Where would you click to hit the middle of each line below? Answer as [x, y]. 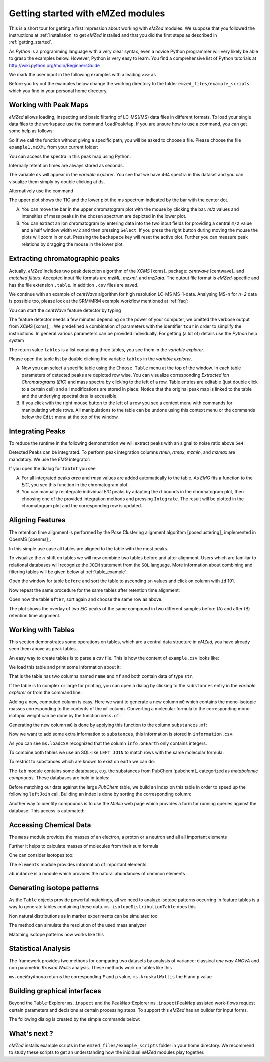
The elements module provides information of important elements [78, 864]
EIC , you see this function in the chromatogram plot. [75, 485]
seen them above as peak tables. [43, 649]
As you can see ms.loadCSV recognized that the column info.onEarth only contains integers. [108, 743]
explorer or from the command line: [46, 693]
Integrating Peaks [37, 431]
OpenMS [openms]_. [30, 539]
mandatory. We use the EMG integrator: [50, 459]
